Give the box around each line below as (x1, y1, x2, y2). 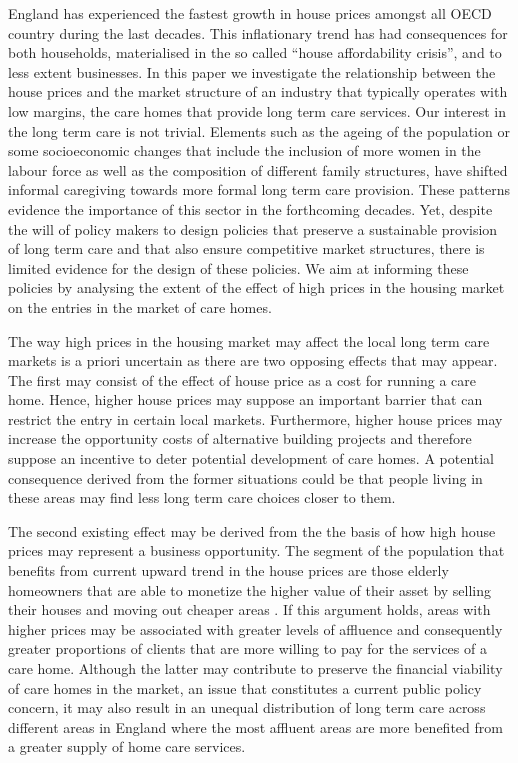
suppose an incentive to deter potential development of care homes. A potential (8, 448, 495, 469)
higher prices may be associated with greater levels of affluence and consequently (8, 618, 503, 639)
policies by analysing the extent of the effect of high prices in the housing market (8, 277, 505, 298)
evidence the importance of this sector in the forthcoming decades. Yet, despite (8, 198, 493, 219)
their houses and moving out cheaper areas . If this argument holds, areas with (8, 599, 491, 620)
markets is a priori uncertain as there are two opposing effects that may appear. (8, 350, 498, 371)
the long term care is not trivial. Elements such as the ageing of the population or (8, 120, 510, 141)
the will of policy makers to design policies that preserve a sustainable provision (8, 218, 498, 239)
